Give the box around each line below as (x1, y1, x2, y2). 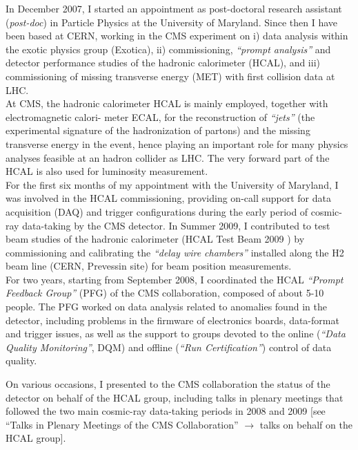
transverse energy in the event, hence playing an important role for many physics (6, 136, 348, 151)
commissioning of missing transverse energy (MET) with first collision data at (6, 68, 335, 83)
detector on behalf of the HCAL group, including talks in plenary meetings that (6, 390, 344, 404)
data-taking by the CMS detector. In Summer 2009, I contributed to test (22, 218, 330, 232)
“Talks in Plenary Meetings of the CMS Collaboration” (6, 417, 239, 431)
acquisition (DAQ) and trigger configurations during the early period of (6, 204, 308, 218)
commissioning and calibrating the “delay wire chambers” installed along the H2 (6, 245, 344, 259)
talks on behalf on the (259, 417, 352, 431)
